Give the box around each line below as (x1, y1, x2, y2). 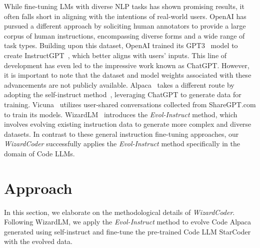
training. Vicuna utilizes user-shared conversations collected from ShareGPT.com (4, 99, 256, 109)
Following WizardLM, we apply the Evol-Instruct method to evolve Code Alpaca (4, 216, 251, 227)
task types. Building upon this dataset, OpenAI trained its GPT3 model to (4, 40, 238, 51)
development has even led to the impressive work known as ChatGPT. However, (4, 60, 249, 70)
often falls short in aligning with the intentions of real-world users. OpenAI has (4, 11, 246, 21)
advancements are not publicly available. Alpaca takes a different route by (4, 79, 234, 90)
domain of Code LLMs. (4, 148, 75, 158)
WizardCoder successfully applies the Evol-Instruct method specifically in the (4, 138, 240, 149)
